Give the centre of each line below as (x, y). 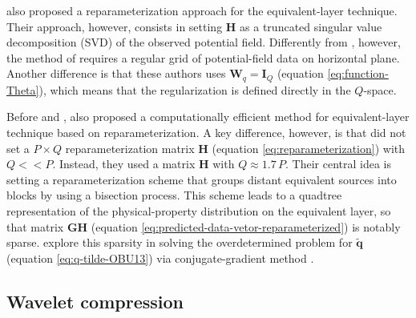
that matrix (35, 226)
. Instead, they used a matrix (124, 164)
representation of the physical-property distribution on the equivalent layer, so (199, 210)
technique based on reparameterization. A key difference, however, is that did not (206, 133)
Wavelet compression (95, 301)
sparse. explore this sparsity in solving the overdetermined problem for (180, 242)
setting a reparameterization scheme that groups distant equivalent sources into (202, 179)
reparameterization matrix (130, 148)
